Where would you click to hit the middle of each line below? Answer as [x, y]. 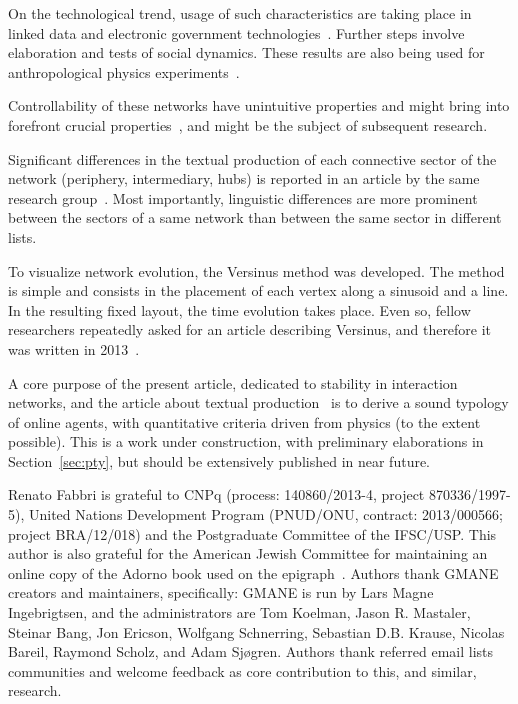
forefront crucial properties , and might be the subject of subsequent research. [248, 124]
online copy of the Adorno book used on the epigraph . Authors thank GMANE [253, 572]
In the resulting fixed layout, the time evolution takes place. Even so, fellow [239, 309]
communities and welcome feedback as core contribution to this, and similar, [242, 670]
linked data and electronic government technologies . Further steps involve [236, 32]
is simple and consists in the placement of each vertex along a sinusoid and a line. [258, 290]
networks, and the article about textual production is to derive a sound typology [258, 402]
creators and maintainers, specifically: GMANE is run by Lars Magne [221, 592]
